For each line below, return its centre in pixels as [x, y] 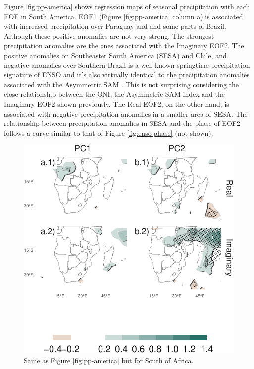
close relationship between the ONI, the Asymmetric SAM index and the [114, 94]
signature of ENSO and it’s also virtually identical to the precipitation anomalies [127, 75]
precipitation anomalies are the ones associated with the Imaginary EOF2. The [124, 45]
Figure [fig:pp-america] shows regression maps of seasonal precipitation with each [127, 6]
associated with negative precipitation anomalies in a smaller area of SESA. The [126, 113]
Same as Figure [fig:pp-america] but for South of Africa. [109, 360]
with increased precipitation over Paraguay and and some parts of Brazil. [115, 26]
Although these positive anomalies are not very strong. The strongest [109, 35]
